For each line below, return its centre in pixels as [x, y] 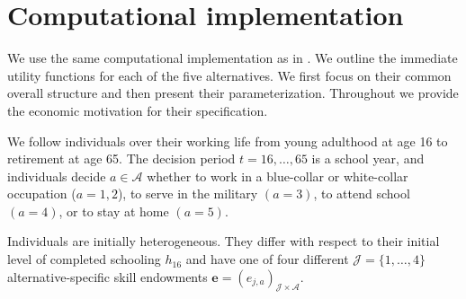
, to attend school [362, 193]
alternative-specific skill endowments [108, 276]
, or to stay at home [114, 211]
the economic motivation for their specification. [138, 110]
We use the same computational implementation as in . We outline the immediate [233, 58]
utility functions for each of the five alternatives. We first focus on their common [229, 75]
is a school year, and [368, 158]
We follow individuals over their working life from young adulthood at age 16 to [228, 141]
